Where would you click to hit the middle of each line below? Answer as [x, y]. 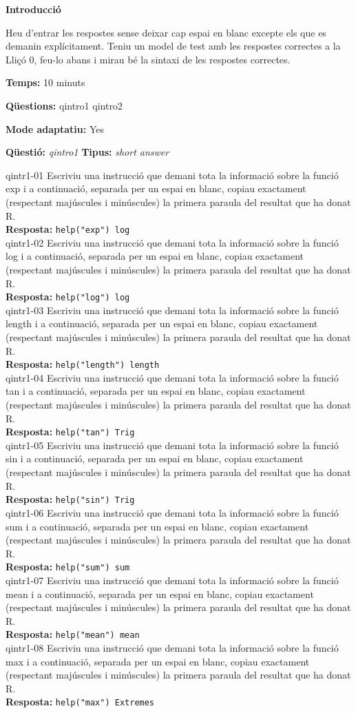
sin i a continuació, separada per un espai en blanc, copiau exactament [155, 458]
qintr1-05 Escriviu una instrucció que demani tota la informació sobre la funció [172, 445]
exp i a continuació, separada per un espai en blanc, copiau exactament [156, 188]
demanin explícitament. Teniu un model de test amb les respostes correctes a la [173, 46]
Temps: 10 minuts [45, 82]
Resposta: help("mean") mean [73, 634]
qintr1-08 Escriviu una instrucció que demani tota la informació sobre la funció [172, 647]
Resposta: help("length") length [83, 364]
